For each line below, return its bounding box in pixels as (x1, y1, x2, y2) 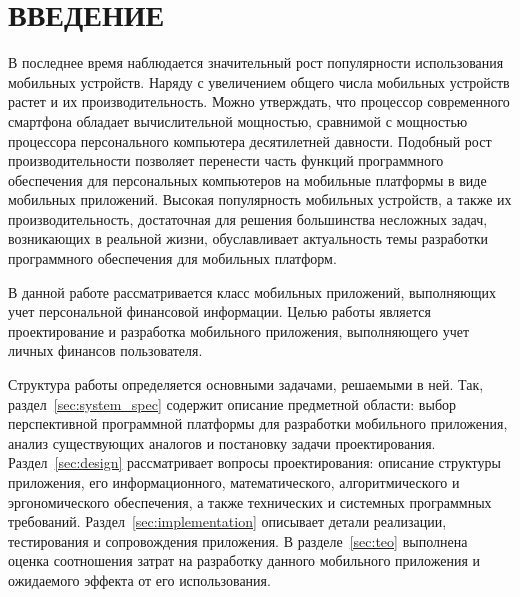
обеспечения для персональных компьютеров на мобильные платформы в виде (8, 169, 487, 190)
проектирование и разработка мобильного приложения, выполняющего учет (8, 320, 470, 341)
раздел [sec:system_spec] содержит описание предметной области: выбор (8, 393, 457, 414)
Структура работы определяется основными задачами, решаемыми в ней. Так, (8, 374, 484, 395)
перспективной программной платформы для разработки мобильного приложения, (8, 413, 508, 434)
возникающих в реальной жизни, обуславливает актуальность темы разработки (8, 228, 489, 249)
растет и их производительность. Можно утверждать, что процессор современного (8, 91, 510, 112)
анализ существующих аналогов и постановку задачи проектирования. (8, 432, 436, 453)
